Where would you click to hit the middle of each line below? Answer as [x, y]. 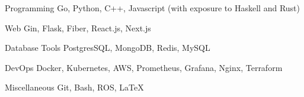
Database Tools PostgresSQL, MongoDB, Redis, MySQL [108, 48]
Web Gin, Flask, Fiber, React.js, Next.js [78, 28]
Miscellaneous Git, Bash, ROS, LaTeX [74, 87]
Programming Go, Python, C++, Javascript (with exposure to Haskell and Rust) [152, 8]
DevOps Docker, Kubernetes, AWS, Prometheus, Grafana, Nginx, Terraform [144, 67]
